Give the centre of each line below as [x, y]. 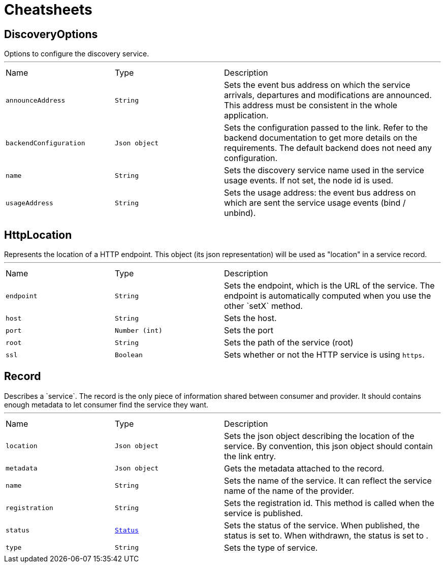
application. [246, 116]
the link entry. [250, 456]
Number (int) [139, 330]
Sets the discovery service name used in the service [324, 170]
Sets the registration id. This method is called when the [329, 503]
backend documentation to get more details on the [321, 138]
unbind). [240, 213]
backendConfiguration [45, 143]
